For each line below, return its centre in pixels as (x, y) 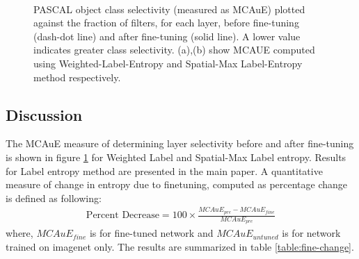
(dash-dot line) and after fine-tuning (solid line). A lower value (167, 36)
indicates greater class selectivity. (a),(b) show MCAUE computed (174, 50)
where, (19, 233)
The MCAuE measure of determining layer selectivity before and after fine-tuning (180, 143)
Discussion (44, 114)
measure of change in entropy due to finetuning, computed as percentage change (177, 184)
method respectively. (77, 77)
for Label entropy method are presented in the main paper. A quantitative (164, 170)
